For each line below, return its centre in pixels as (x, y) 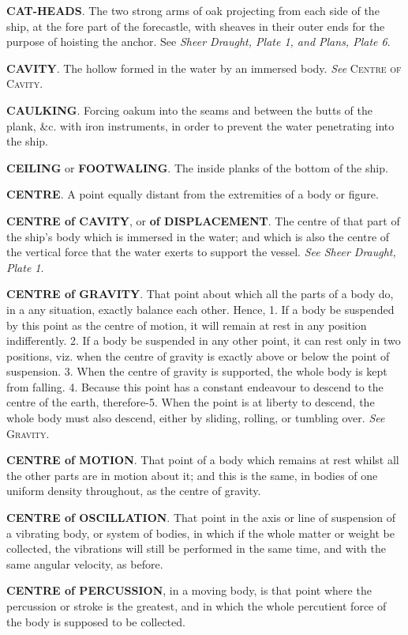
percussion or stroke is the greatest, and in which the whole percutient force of (197, 606)
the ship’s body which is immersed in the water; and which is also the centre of (198, 236)
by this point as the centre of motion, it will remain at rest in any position (187, 325)
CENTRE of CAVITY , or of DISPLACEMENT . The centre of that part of (203, 220)
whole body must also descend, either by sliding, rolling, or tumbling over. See (196, 418)
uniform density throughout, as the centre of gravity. (134, 491)
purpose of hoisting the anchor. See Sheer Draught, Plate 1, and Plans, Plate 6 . (198, 42)
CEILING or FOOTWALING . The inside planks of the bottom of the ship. (197, 167)
